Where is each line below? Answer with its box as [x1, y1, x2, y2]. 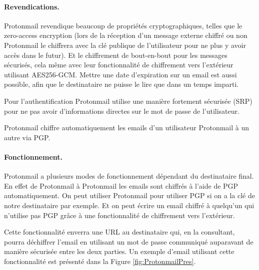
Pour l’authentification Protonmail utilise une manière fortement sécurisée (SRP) [4, 95, 252, 106]
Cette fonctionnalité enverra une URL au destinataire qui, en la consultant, [4, 227, 235, 237]
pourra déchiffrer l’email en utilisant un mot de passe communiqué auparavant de [4, 236, 253, 247]
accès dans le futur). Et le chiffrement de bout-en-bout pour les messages [4, 49, 227, 60]
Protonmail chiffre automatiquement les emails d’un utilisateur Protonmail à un [4, 122, 249, 133]
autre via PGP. [4, 132, 50, 142]
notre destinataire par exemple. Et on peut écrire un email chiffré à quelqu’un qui [4, 200, 254, 210]
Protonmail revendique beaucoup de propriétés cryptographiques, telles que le [4, 20, 242, 30]
